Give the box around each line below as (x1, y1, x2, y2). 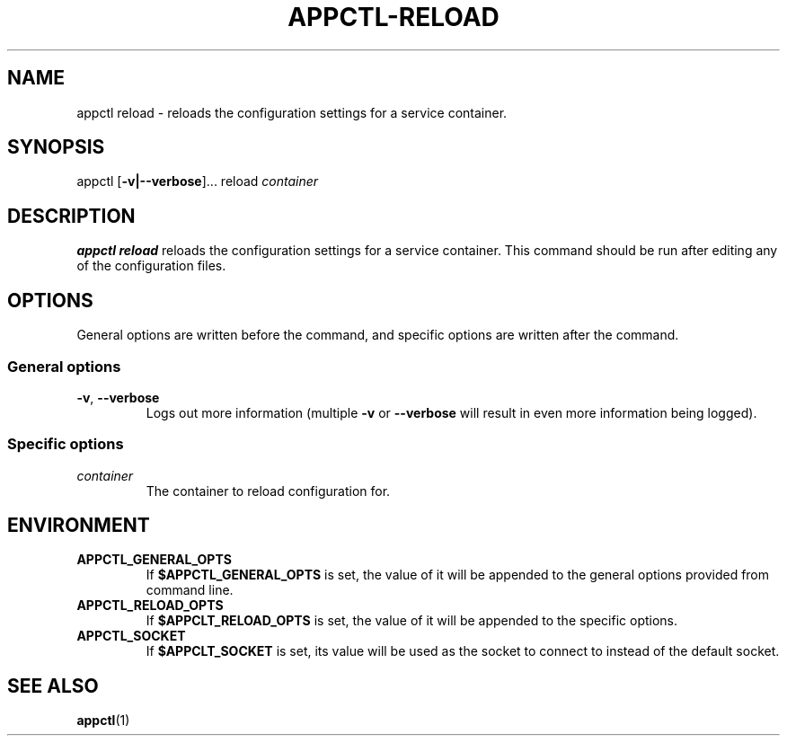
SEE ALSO (7, 674, 99, 697)
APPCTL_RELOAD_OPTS (76, 597, 224, 614)
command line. (146, 582, 234, 598)
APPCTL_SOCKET (76, 628, 186, 644)
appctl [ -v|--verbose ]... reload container (76, 173, 319, 190)
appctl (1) (76, 712, 130, 729)
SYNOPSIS (7, 136, 105, 159)
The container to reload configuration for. (146, 482, 391, 499)
